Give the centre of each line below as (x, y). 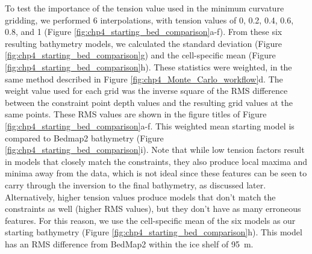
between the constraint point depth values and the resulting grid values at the (149, 102)
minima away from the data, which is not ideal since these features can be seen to (156, 173)
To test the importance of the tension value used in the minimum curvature (145, 8)
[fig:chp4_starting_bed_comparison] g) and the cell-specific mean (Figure (140, 55)
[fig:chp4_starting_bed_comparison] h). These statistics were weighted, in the (148, 67)
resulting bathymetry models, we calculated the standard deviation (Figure (143, 43)
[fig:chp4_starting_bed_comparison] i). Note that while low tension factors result (155, 150)
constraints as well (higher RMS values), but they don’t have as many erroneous (153, 209)
